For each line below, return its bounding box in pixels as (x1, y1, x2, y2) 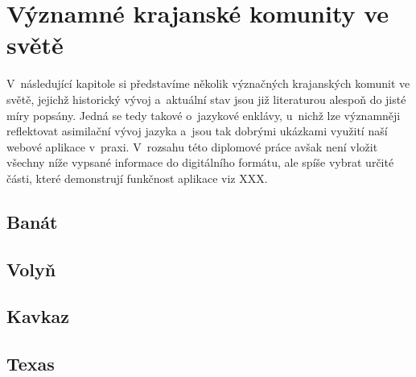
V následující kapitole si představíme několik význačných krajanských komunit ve (6, 75, 410, 92)
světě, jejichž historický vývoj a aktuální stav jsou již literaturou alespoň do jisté (6, 90, 406, 107)
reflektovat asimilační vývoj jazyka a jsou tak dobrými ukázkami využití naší (6, 122, 388, 139)
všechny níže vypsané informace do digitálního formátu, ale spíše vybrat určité (6, 154, 394, 171)
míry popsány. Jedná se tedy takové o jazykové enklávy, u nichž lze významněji (6, 106, 401, 123)
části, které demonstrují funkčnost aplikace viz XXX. (6, 169, 268, 186)
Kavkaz (6, 304, 69, 329)
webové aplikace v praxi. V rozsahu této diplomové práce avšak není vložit (6, 138, 378, 155)
